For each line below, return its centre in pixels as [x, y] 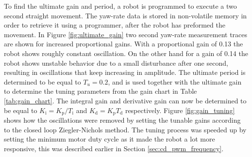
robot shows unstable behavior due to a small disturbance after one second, [116, 63]
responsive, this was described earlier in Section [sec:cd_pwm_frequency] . [114, 148]
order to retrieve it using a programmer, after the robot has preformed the [115, 25]
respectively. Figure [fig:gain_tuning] [180, 110]
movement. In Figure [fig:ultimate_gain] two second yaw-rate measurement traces [126, 34]
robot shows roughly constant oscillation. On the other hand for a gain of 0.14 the [126, 53]
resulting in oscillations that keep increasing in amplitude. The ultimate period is [125, 72]
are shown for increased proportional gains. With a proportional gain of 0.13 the [124, 44]
